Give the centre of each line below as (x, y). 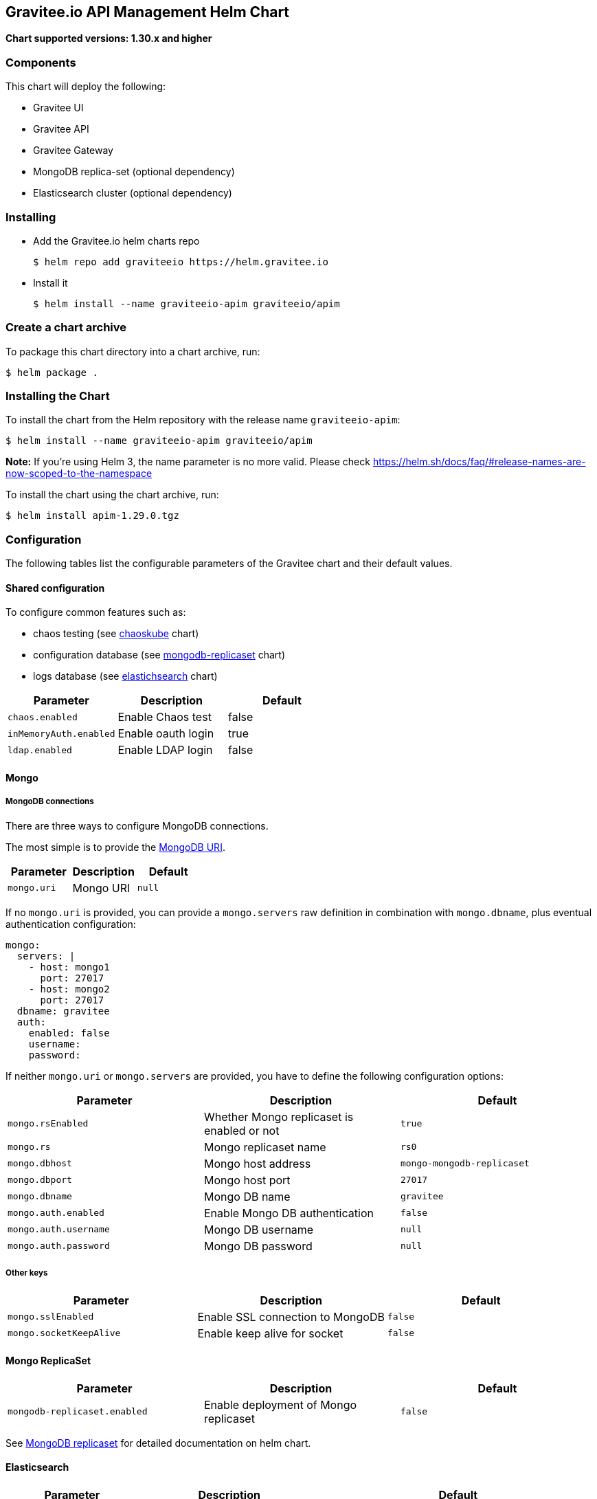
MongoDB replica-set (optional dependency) (134, 172)
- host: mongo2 (69, 989)
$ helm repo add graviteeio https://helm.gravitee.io (181, 262)
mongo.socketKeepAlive (64, 1333)
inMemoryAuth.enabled (61, 733)
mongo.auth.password (59, 1246)
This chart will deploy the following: (86, 87)
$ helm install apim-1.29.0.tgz (92, 516)
